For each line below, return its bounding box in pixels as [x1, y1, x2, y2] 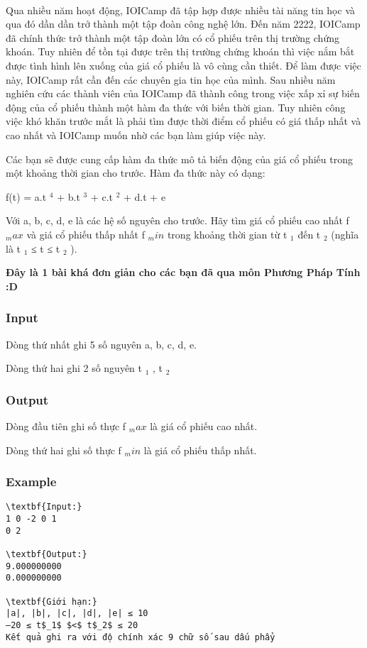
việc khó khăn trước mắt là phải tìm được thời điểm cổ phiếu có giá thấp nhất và [6, 114, 361, 128]
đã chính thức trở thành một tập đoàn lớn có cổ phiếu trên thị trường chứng [6, 30, 339, 45]
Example [6, 473, 57, 490]
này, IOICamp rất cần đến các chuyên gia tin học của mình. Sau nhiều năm [6, 72, 336, 87]
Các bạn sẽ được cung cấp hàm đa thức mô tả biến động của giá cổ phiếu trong [6, 151, 353, 166]
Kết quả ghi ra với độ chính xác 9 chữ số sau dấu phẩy [6, 632, 275, 642]
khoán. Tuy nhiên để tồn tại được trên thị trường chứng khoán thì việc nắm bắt [6, 44, 355, 59]
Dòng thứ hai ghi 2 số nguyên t [6, 361, 143, 375]
